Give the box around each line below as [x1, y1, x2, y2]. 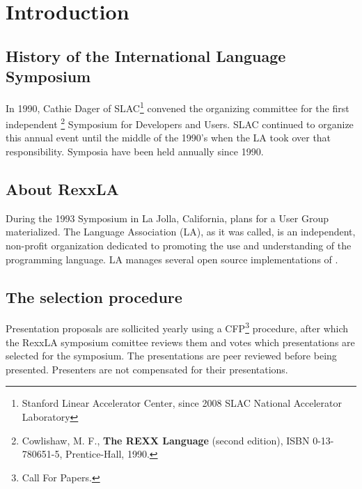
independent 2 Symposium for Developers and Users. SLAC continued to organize [6, 115, 354, 131]
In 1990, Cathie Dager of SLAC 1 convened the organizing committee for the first [6, 98, 349, 115]
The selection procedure [6, 286, 182, 307]
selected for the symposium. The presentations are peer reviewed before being [6, 348, 337, 363]
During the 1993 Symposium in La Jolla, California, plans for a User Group [6, 210, 329, 225]
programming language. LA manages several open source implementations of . [6, 251, 338, 266]
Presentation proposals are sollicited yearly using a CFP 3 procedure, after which [6, 319, 349, 336]
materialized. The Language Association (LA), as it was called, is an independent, [6, 224, 356, 239]
